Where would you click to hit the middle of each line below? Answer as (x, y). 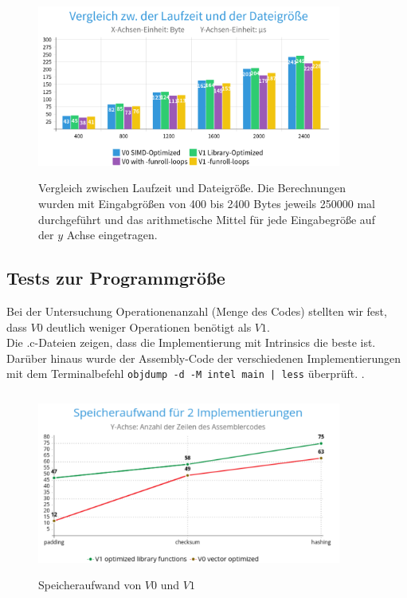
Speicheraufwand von (90, 585)
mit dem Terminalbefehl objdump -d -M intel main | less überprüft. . (186, 374)
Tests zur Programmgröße (116, 278)
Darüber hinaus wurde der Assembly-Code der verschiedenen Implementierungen (204, 358)
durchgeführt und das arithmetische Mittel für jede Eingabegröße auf (207, 219)
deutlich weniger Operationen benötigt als (149, 327)
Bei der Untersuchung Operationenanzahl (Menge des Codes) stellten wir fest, (197, 311)
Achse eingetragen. (112, 235)
